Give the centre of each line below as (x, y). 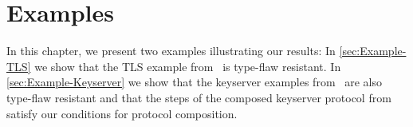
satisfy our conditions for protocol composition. (122, 113)
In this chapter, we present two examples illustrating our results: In (171, 51)
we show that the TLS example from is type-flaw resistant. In (188, 66)
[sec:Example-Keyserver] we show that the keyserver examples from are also (194, 82)
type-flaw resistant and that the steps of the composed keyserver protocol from (199, 97)
